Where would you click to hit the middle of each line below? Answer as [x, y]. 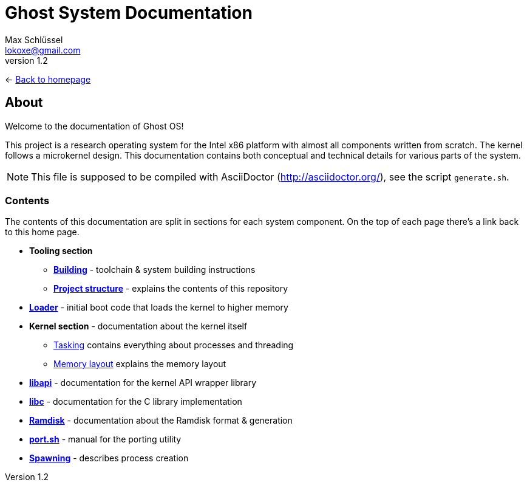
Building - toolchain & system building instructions [155, 270]
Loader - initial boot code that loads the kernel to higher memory [159, 308]
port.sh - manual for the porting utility [105, 439]
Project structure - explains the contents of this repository [171, 289]
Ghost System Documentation [129, 13]
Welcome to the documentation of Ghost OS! [94, 126]
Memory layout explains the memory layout [140, 364]
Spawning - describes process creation [109, 458]
